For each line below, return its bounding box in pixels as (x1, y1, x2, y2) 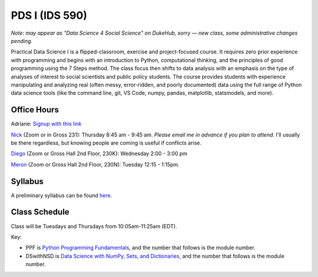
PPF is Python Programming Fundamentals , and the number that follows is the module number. (25, 244, 256, 251)
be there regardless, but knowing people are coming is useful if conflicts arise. (11, 139, 202, 146)
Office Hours (11, 105, 59, 115)
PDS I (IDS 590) (11, 9, 88, 22)
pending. (11, 37, 32, 44)
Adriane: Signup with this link (11, 121, 82, 128)
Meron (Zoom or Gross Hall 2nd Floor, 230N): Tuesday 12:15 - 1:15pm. (11, 161, 180, 168)
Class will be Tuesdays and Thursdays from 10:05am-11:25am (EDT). (11, 222, 177, 229)
